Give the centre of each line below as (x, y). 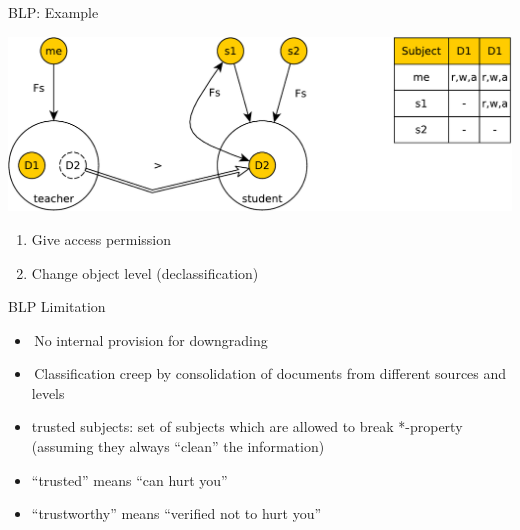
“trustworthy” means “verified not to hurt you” (176, 513)
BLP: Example (53, 12)
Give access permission (101, 238)
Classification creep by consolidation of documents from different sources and (270, 373)
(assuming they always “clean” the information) (178, 446)
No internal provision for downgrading (151, 339)
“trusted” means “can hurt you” (129, 479)
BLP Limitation (57, 306)
